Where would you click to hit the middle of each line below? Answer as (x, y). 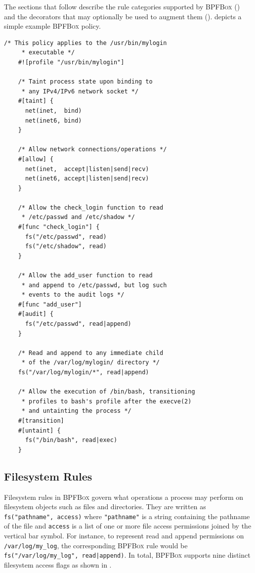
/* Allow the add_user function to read (85, 276)
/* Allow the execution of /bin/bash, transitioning (106, 392)
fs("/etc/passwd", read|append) (78, 324)
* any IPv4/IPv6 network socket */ (80, 91)
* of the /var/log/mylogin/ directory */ (90, 363)
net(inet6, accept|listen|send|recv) (87, 179)
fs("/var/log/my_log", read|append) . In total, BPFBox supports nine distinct (127, 555)
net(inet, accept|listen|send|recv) (87, 169)
